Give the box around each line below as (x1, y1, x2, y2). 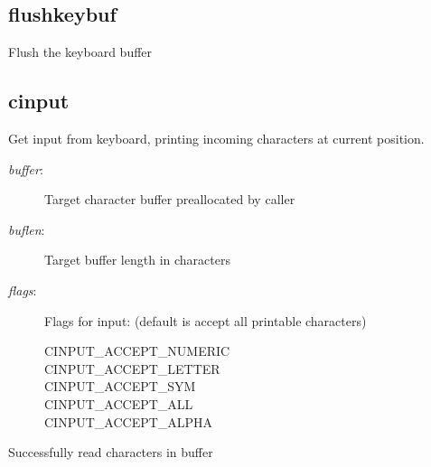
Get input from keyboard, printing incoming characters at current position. (8, 129, 425, 147)
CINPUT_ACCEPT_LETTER (44, 359, 220, 378)
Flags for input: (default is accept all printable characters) (44, 311, 367, 330)
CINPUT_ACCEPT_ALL (44, 394, 193, 413)
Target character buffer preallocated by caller (44, 190, 295, 209)
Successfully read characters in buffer (8, 443, 213, 462)
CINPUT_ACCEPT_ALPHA (44, 412, 213, 431)
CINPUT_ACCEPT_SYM (44, 377, 196, 396)
